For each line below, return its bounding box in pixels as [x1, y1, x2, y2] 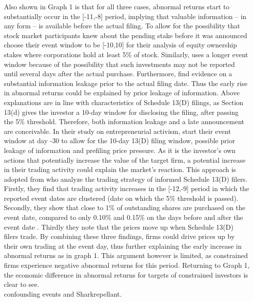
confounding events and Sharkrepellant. [4, 288, 122, 299]
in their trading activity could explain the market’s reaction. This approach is [4, 164, 236, 174]
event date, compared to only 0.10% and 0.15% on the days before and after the [4, 212, 243, 222]
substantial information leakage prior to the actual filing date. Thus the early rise [4, 78, 248, 88]
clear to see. [4, 279, 39, 289]
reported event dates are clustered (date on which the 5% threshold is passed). [4, 193, 238, 203]
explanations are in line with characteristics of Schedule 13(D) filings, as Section [4, 97, 244, 107]
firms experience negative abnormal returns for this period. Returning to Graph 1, [4, 260, 250, 270]
